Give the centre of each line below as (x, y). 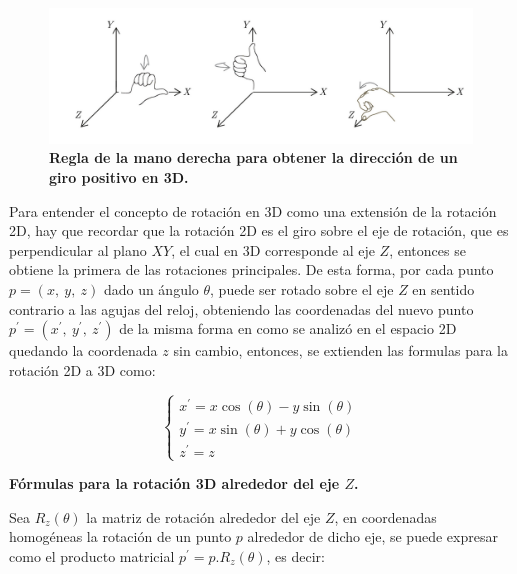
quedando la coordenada (83, 350)
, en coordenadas (385, 516)
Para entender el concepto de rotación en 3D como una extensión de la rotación (253, 210)
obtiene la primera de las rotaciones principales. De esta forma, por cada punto (251, 269)
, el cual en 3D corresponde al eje (273, 249)
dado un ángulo (151, 288)
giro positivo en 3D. (119, 177)
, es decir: (295, 555)
